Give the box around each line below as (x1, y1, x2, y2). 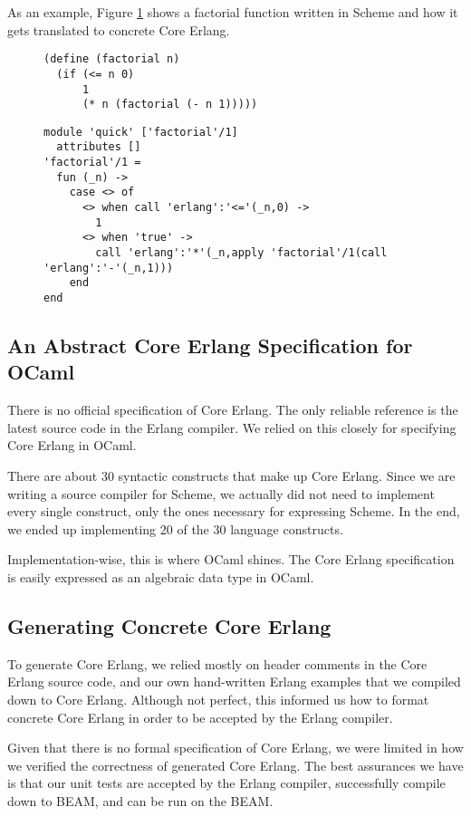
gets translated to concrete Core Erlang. (7, 20, 230, 39)
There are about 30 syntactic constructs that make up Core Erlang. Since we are (7, 466, 456, 485)
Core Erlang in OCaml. (7, 436, 137, 455)
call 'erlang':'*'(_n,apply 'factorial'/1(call (95, 246, 388, 260)
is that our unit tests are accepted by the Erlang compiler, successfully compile (7, 773, 446, 792)
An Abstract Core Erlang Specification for (7, 331, 413, 360)
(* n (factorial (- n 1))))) (82, 98, 258, 111)
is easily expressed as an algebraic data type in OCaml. (7, 568, 314, 587)
